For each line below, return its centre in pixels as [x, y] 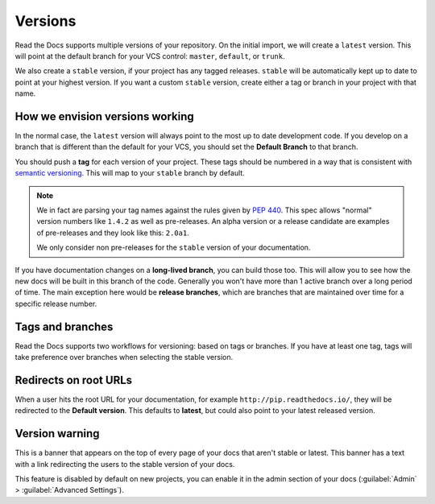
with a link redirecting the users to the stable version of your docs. [125, 464]
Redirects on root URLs [74, 380]
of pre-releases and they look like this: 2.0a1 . [113, 233]
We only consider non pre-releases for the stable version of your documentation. [174, 248]
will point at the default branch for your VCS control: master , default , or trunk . [150, 56]
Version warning [57, 434]
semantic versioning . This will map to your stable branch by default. [130, 173]
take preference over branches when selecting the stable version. [124, 357]
